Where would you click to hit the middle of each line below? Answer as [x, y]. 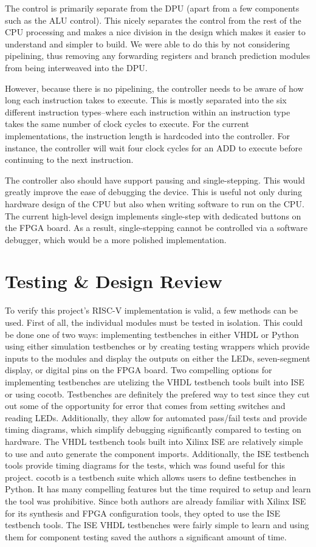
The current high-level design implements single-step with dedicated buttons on [153, 215]
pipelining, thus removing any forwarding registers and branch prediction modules [158, 56]
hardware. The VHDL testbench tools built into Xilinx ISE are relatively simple [154, 441]
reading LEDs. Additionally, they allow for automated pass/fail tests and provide [156, 417]
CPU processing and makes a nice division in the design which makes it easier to [155, 32]
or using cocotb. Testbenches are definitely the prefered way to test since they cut [157, 394]
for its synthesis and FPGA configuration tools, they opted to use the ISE [143, 513]
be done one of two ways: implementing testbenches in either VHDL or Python [152, 334]
